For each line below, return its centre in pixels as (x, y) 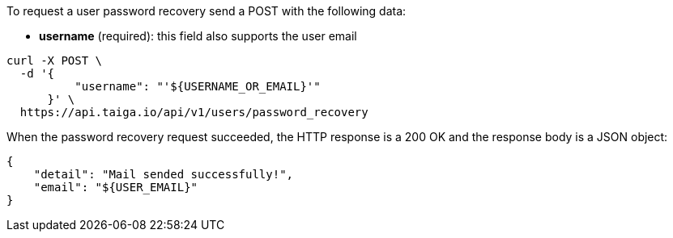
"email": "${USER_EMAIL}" (116, 187)
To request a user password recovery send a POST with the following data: (207, 11)
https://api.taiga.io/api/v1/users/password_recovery (194, 112)
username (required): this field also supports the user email (198, 36)
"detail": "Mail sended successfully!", (164, 174)
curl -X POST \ (55, 61)
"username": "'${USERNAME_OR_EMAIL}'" (198, 86)
